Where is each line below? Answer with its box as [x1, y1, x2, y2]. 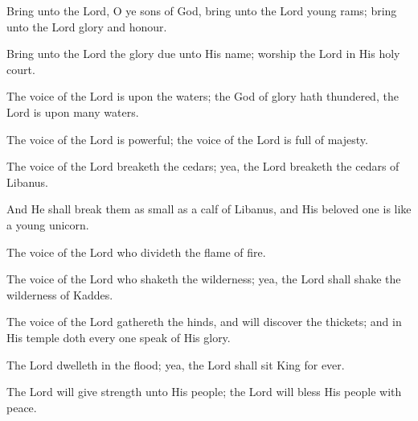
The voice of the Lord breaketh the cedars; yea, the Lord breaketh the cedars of [6, 158, 400, 175]
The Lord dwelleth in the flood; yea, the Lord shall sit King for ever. [6, 356, 345, 373]
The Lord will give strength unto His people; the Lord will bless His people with [6, 383, 402, 400]
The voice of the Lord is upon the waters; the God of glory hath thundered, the [6, 88, 399, 105]
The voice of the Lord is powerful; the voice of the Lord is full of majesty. [6, 130, 368, 147]
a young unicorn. [6, 216, 89, 233]
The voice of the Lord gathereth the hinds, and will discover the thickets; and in [6, 313, 402, 330]
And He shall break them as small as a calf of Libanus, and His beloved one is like [6, 200, 412, 217]
